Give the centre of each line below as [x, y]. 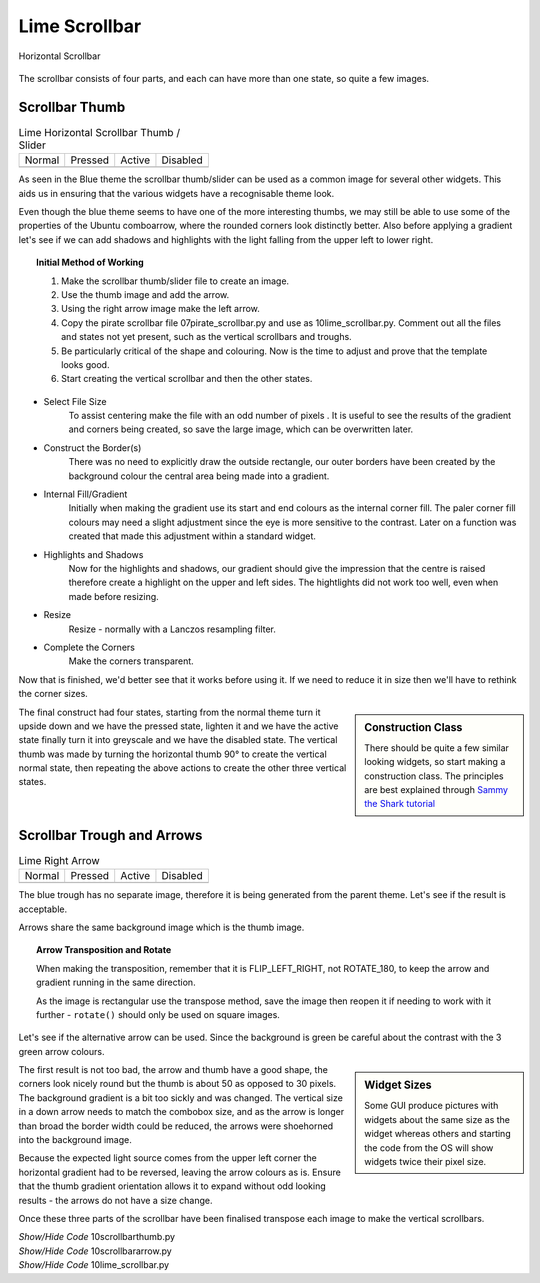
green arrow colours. [61, 1051]
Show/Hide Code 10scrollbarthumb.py [96, 1237]
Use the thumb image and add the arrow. [145, 294]
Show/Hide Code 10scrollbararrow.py [95, 1251]
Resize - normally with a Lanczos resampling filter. [172, 629]
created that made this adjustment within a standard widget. [192, 536]
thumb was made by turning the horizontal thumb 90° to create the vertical [172, 754]
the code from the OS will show [429, 1147]
